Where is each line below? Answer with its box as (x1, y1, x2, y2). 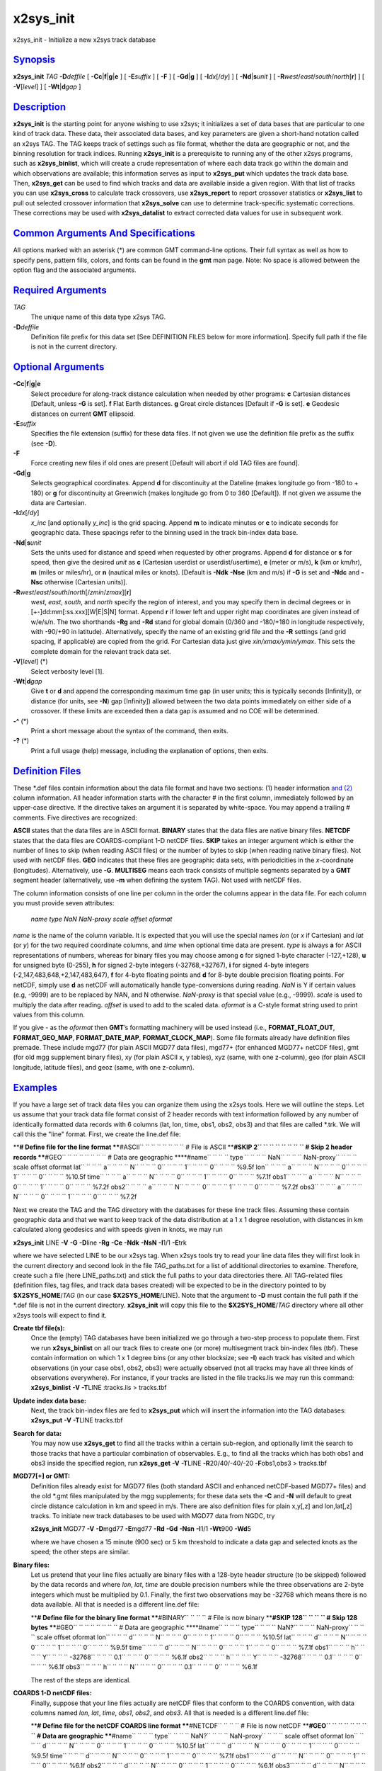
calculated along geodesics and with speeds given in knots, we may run (13, 1226, 223, 1234)
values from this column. (13, 1010, 85, 1019)
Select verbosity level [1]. (30, 667, 105, 676)
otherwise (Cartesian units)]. (44, 578, 127, 587)
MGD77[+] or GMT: (13, 1472, 71, 1481)
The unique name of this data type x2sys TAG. (30, 312, 166, 322)
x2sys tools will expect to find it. (13, 1311, 108, 1319)
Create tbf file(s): (13, 1323, 65, 1332)
